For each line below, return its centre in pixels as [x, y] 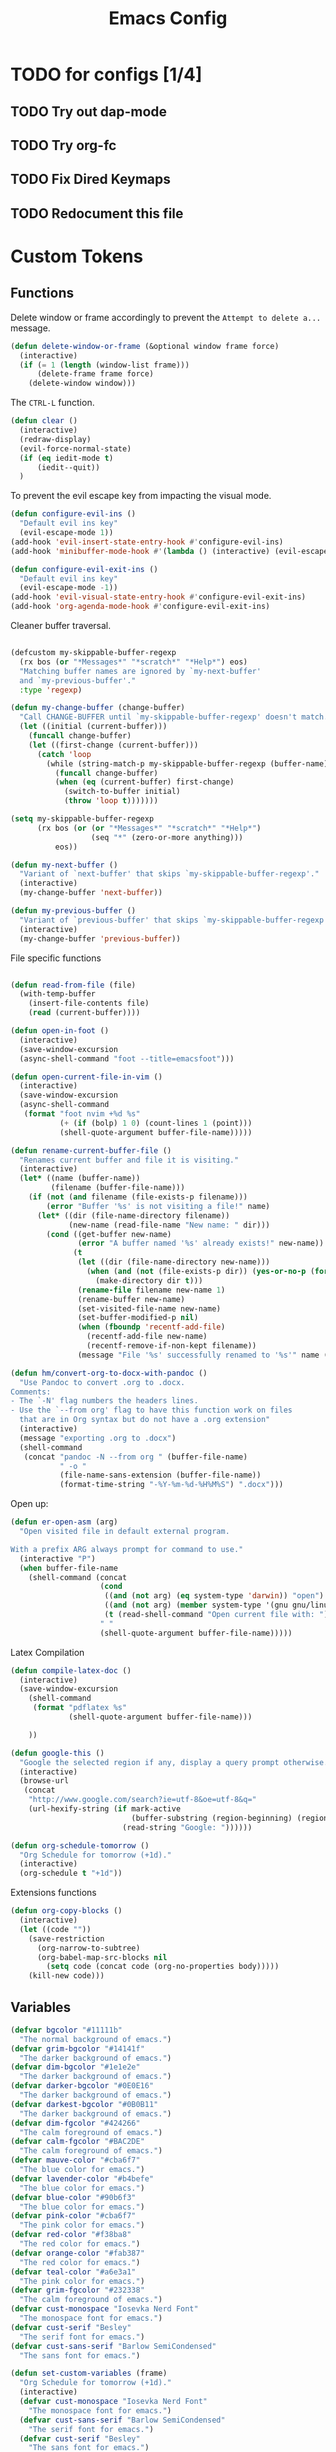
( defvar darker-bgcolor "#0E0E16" [82, 2086]
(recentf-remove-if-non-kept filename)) [171, 1346]
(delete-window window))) [82, 383]
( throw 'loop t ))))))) [111, 801]
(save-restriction [66, 1938]
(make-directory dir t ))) [149, 1280]
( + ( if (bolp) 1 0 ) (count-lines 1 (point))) [156, 1123]
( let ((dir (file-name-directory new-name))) [174, 1262]
